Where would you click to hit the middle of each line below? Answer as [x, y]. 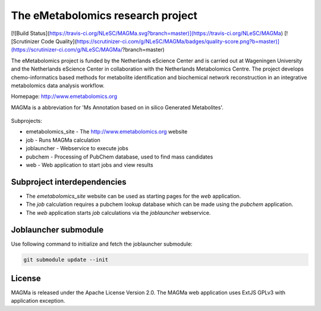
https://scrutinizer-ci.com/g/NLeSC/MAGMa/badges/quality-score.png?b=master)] [178, 41]
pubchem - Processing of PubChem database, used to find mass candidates [119, 157]
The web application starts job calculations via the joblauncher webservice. [118, 212]
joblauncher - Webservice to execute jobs [77, 148]
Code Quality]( [59, 41]
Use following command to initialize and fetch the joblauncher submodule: [102, 244]
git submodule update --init [66, 259]
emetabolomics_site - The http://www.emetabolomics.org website [107, 132]
